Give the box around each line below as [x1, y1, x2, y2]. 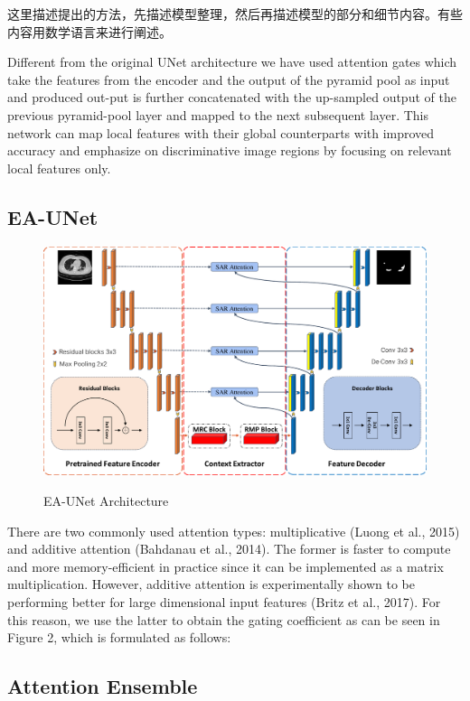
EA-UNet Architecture [43, 491, 169, 509]
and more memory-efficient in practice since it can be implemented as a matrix [7, 556, 444, 575]
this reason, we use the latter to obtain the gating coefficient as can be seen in [7, 610, 440, 629]
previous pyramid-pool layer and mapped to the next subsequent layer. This [7, 105, 428, 124]
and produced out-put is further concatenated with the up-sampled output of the [7, 88, 456, 107]
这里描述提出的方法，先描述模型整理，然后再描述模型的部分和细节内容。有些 [7, 5, 463, 23]
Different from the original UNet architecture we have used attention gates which [7, 52, 457, 71]
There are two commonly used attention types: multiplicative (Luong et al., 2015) [7, 521, 460, 540]
